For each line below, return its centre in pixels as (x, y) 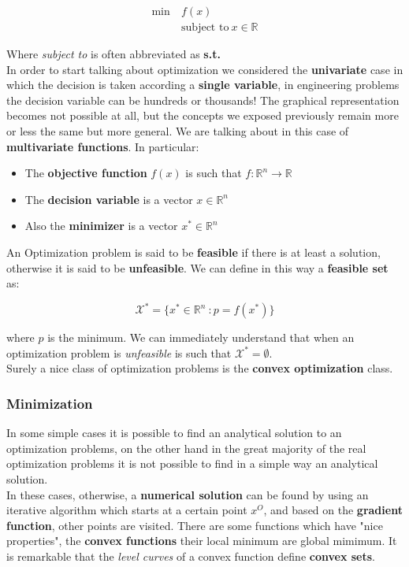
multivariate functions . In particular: (103, 146)
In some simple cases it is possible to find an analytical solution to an (174, 433)
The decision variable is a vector (109, 199)
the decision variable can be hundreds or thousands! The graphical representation (203, 100)
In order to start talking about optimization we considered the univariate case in (205, 69)
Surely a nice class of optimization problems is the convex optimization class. (200, 368)
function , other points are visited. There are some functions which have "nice (195, 525)
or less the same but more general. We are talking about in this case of (178, 131)
